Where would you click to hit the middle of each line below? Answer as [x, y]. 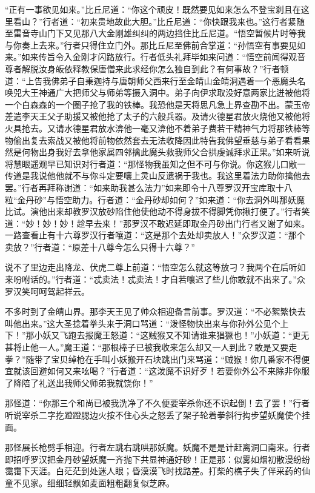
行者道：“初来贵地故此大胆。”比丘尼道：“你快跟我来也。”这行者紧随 [174, 21]
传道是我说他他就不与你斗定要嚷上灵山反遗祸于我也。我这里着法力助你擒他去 [157, 176]
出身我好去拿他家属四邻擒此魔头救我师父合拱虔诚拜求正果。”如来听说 [174, 152]
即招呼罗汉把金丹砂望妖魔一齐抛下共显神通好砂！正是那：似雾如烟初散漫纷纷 [157, 459]
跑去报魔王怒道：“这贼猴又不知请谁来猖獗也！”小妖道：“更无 [189, 335]
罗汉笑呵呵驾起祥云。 [47, 291]
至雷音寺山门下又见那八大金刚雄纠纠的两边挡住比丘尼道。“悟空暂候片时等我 [155, 33]
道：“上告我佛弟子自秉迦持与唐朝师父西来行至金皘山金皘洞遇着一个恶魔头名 [155, 80]
